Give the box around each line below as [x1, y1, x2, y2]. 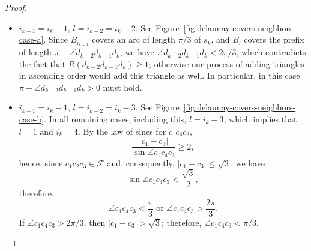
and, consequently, [107, 156, 175, 169]
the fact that [19, 57, 66, 70]
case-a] [19, 33, 44, 46]
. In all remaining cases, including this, [44, 113, 187, 125]
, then [83, 216, 106, 228]
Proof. [5, 1, 27, 13]
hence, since [19, 156, 63, 169]
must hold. [103, 80, 142, 93]
